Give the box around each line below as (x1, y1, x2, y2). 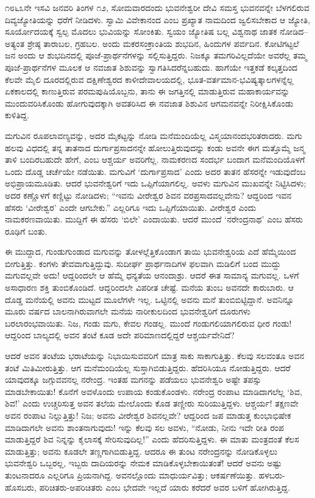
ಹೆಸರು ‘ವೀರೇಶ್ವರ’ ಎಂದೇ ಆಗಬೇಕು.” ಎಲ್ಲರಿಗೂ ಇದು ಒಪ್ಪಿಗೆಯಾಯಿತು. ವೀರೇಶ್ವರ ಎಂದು (5, 201, 257, 213)
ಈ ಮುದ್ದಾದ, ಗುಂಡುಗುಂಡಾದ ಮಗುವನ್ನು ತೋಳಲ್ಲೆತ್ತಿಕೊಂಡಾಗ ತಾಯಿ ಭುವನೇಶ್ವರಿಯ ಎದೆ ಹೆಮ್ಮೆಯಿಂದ (5, 245, 296, 258)
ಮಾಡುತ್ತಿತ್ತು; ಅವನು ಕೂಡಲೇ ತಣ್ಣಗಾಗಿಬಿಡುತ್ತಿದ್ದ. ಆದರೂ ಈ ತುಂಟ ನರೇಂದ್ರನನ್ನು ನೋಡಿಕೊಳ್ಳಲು (5, 444, 278, 457)
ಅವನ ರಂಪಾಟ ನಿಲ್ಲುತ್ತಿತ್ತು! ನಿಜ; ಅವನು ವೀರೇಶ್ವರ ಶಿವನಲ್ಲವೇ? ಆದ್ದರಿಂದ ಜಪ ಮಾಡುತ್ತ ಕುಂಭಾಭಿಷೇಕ (5, 409, 291, 421)
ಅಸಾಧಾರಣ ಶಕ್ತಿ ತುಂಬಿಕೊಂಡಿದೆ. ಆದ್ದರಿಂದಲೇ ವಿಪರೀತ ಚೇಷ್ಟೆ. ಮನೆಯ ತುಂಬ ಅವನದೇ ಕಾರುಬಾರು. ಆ (5, 281, 294, 294)
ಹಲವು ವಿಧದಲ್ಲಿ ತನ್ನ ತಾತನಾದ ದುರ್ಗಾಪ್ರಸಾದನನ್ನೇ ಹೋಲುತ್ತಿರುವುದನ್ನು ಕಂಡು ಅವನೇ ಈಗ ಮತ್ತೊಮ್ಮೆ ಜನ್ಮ (5, 141, 305, 154)
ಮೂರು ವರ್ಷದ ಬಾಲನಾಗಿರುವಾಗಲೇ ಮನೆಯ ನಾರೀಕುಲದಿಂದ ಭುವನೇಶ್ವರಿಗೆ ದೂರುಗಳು (5, 305, 250, 318)
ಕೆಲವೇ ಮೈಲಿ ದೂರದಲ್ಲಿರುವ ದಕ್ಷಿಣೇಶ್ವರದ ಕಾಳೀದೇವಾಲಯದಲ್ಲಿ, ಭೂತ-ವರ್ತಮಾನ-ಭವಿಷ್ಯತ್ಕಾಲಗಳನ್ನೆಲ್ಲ (5, 73, 294, 85)
